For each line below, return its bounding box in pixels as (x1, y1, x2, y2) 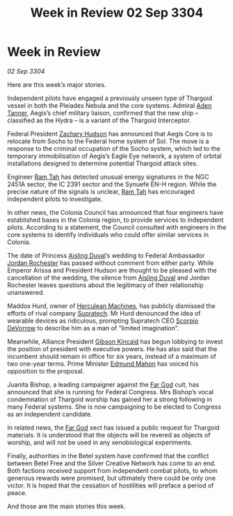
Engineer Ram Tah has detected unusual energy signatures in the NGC (7, 172, 209, 181)
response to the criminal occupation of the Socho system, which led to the (7, 144, 220, 152)
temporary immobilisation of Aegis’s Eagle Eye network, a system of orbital (7, 152, 222, 160)
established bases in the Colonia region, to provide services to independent (7, 216, 224, 224)
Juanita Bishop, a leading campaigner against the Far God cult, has (7, 380, 200, 389)
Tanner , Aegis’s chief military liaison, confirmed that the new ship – (7, 108, 199, 117)
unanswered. (7, 288, 45, 296)
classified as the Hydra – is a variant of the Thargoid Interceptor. (7, 116, 191, 124)
